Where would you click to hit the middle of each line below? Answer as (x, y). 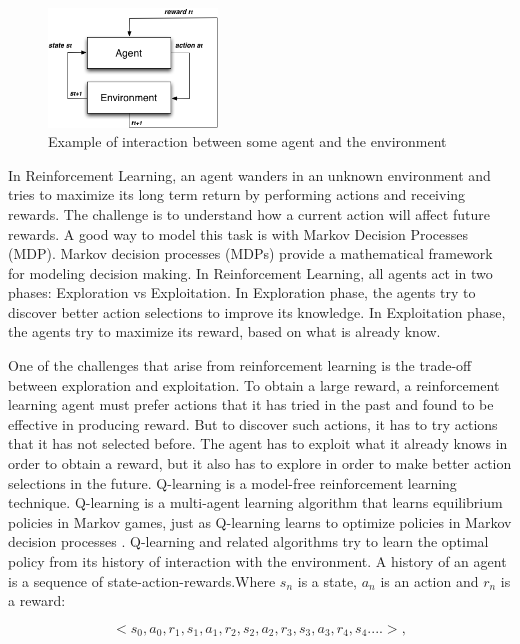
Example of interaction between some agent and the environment (247, 141)
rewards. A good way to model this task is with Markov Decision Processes (238, 233)
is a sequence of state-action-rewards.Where (142, 580)
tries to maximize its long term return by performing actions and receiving (237, 194)
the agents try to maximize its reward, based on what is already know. (224, 331)
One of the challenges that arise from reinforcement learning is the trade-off (240, 365)
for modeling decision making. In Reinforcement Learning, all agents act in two (250, 272)
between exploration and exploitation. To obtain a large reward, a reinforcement (254, 384)
